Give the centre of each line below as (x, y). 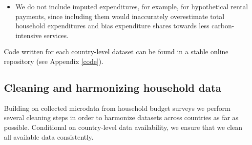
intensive (29, 35)
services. (56, 35)
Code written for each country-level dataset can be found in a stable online (116, 52)
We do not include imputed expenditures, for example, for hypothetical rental (132, 6)
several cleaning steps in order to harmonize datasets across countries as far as (121, 117)
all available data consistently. (49, 136)
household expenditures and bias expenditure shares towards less (112, 26)
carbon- (223, 26)
